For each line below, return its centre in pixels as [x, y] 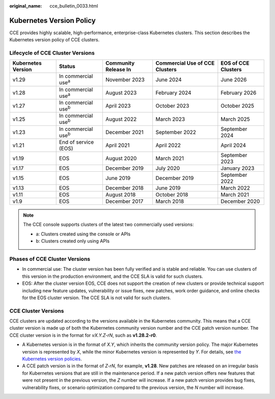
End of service [76, 142]
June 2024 [169, 79]
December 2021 [124, 132]
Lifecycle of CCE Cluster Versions [52, 53]
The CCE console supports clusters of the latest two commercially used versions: [108, 225]
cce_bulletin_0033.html [74, 6]
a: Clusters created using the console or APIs [83, 234]
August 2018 [120, 195]
